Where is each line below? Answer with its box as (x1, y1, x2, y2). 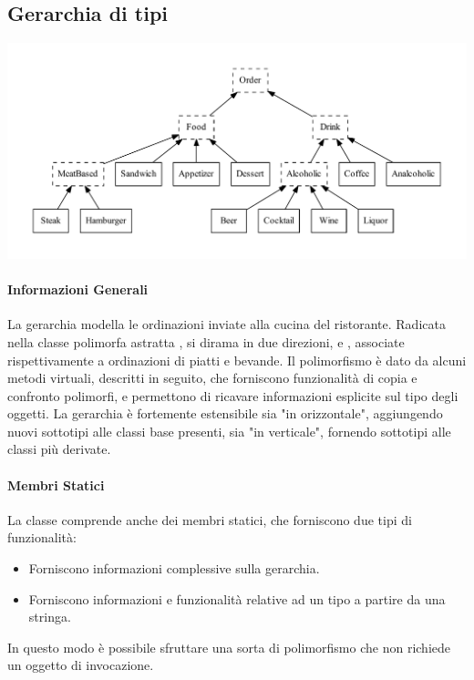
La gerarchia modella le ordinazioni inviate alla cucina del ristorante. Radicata (7, 314, 446, 334)
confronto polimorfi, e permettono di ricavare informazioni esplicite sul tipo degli (7, 386, 459, 405)
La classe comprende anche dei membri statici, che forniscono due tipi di (7, 510, 412, 529)
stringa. (28, 607, 71, 626)
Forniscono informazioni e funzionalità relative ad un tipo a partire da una (28, 589, 446, 608)
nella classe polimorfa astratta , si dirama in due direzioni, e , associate (7, 332, 405, 351)
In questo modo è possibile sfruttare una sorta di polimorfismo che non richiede (7, 637, 450, 656)
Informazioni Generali (7, 280, 149, 299)
